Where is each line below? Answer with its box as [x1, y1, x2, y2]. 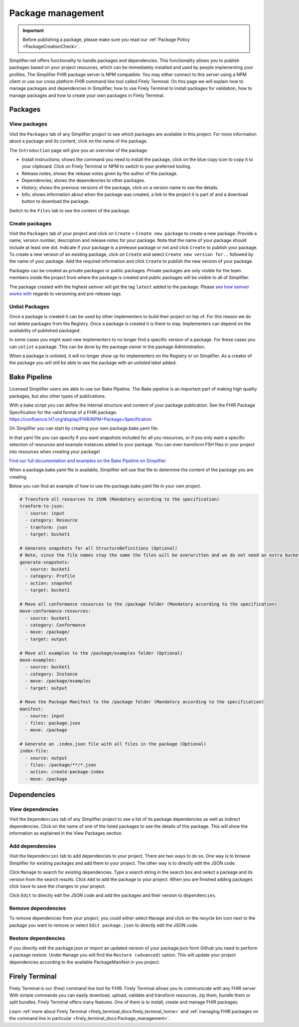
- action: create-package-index [25, 769, 104, 775]
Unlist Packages [9, 303, 49, 310]
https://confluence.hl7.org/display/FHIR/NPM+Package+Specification [9, 416, 152, 422]
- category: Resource [25, 517, 78, 523]
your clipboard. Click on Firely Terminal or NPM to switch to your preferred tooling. [21, 163, 191, 169]
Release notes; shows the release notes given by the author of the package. [21, 170, 178, 176]
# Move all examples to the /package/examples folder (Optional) [19, 650, 183, 656]
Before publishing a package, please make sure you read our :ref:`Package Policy [22, 36, 190, 42]
